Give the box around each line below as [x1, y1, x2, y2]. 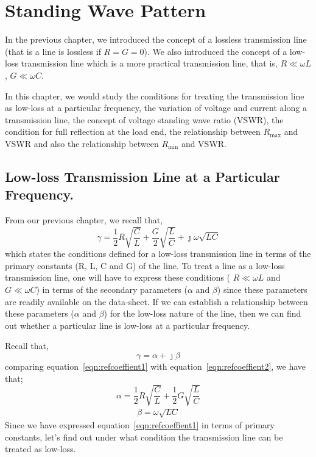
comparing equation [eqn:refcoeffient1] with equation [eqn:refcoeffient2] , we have [5, 359, 306, 372]
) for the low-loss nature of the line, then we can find [104, 307, 301, 320]
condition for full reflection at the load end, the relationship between [5, 125, 261, 138]
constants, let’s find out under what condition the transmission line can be [5, 430, 283, 443]
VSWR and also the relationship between [5, 137, 159, 149]
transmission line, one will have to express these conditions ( [5, 271, 231, 284]
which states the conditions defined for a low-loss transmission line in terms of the [5, 247, 311, 260]
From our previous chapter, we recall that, [5, 214, 163, 226]
